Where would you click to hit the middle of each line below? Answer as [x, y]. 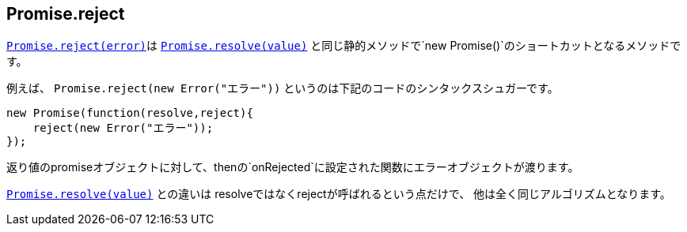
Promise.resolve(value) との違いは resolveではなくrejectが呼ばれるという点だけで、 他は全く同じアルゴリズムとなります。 [339, 194]
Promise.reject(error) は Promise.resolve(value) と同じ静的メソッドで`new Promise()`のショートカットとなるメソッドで [344, 46]
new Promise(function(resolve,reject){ [130, 113]
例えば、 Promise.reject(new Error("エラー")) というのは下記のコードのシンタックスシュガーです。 [283, 88]
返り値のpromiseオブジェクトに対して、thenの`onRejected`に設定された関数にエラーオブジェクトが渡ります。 [293, 167]
